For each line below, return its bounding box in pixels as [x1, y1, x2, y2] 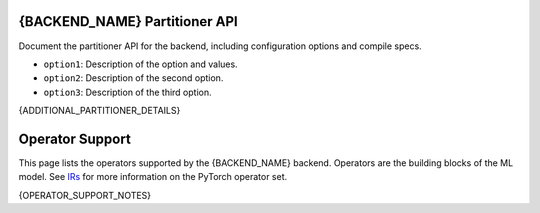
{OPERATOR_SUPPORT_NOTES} [18, 189, 152, 201]
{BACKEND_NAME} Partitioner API [18, 13, 239, 30]
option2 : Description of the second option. [43, 72, 224, 84]
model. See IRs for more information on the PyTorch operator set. [18, 171, 288, 183]
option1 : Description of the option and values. [43, 58, 239, 70]
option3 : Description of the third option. [43, 86, 212, 98]
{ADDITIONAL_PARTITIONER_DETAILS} [18, 105, 181, 117]
